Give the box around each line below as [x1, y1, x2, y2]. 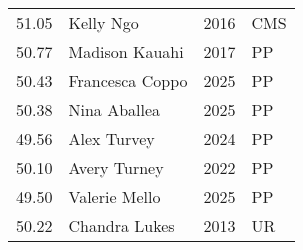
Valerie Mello [68, 185, 161, 208]
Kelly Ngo [68, 11, 139, 34]
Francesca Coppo [68, 69, 188, 92]
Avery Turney [68, 156, 164, 179]
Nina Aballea [68, 98, 161, 121]
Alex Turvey [68, 127, 155, 150]
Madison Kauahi [68, 40, 184, 63]
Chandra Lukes [68, 214, 175, 237]
